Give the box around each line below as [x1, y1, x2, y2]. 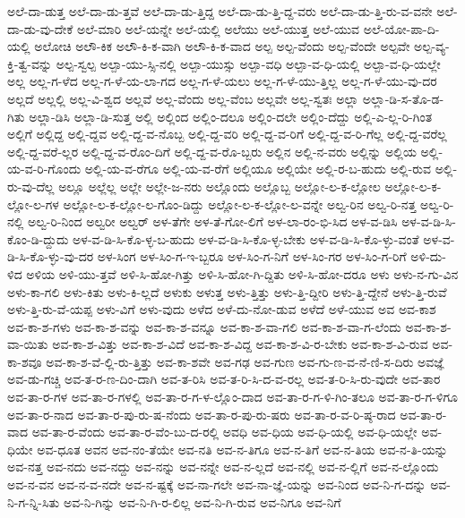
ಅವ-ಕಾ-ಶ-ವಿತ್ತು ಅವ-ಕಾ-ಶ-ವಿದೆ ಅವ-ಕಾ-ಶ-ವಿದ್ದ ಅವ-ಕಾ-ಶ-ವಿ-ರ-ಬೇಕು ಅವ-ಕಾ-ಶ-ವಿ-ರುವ [52, 335, 428, 353]
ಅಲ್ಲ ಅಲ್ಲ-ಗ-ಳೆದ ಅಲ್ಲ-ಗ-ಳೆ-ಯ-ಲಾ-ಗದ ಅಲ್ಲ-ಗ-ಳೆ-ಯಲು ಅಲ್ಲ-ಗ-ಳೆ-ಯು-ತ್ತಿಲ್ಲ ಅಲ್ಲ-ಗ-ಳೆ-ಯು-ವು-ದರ [7, 72, 437, 90]
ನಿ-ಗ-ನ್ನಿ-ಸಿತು [7, 492, 60, 511]
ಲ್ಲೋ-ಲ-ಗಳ [7, 194, 59, 213]
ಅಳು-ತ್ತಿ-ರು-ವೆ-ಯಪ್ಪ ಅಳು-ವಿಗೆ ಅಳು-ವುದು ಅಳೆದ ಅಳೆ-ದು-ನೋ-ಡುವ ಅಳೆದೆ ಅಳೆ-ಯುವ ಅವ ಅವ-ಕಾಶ [7, 300, 436, 318]
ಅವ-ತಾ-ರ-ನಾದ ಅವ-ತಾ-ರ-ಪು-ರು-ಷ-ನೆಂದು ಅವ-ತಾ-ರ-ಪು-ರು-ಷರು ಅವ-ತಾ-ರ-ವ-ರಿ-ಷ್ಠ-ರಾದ [7, 404, 396, 423]
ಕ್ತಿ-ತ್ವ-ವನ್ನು [7, 54, 53, 72]
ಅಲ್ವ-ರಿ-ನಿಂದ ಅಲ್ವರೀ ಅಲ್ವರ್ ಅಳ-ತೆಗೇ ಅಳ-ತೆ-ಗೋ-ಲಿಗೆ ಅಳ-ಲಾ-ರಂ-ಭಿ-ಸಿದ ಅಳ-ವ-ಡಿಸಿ [28, 212, 398, 231]
